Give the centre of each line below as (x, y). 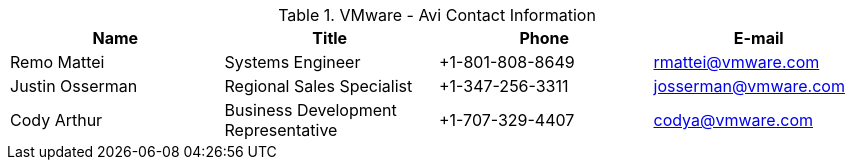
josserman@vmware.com (749, 86)
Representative (281, 130)
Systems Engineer (292, 62)
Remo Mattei (57, 62)
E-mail (758, 38)
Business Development (310, 110)
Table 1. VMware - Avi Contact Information (437, 15)
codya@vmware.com (733, 120)
